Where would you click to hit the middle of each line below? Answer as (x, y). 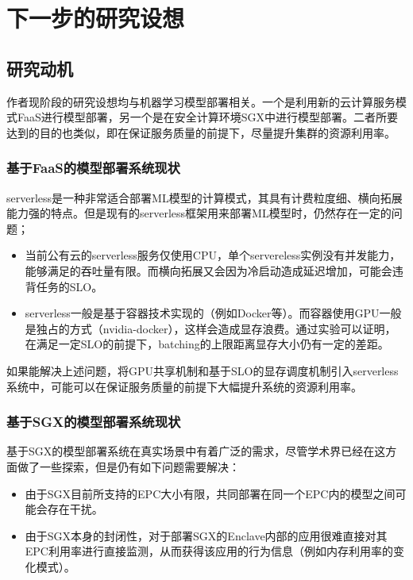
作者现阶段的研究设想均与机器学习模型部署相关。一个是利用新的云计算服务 (201, 101)
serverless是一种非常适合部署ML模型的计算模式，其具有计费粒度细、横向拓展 (205, 197)
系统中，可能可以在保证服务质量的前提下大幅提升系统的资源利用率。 (184, 386)
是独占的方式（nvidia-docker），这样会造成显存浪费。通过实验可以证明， (210, 328)
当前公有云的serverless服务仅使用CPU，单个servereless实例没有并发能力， (213, 255)
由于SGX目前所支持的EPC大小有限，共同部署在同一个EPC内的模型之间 (210, 493)
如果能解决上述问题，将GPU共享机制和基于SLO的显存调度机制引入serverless (203, 370)
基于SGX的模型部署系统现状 (94, 422)
